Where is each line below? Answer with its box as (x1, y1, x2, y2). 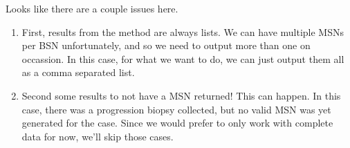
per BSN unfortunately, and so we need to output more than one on (21, 38, 311, 53)
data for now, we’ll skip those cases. (21, 129, 174, 143)
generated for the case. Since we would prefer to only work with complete (21, 115, 333, 130)
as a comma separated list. (21, 65, 135, 80)
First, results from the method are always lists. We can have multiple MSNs (21, 24, 344, 39)
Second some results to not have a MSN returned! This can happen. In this (21, 88, 341, 102)
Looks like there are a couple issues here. (6, 1, 178, 15)
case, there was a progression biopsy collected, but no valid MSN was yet (21, 102, 331, 116)
